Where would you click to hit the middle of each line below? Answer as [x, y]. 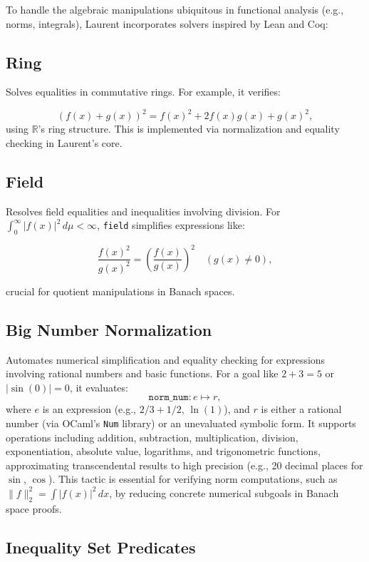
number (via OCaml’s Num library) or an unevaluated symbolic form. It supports [181, 423]
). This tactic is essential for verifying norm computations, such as [193, 479]
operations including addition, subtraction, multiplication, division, [152, 437]
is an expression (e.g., [89, 409]
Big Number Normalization [109, 329]
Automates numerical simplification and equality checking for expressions [166, 359]
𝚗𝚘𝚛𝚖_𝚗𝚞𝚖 [168, 398]
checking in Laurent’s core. [64, 143]
